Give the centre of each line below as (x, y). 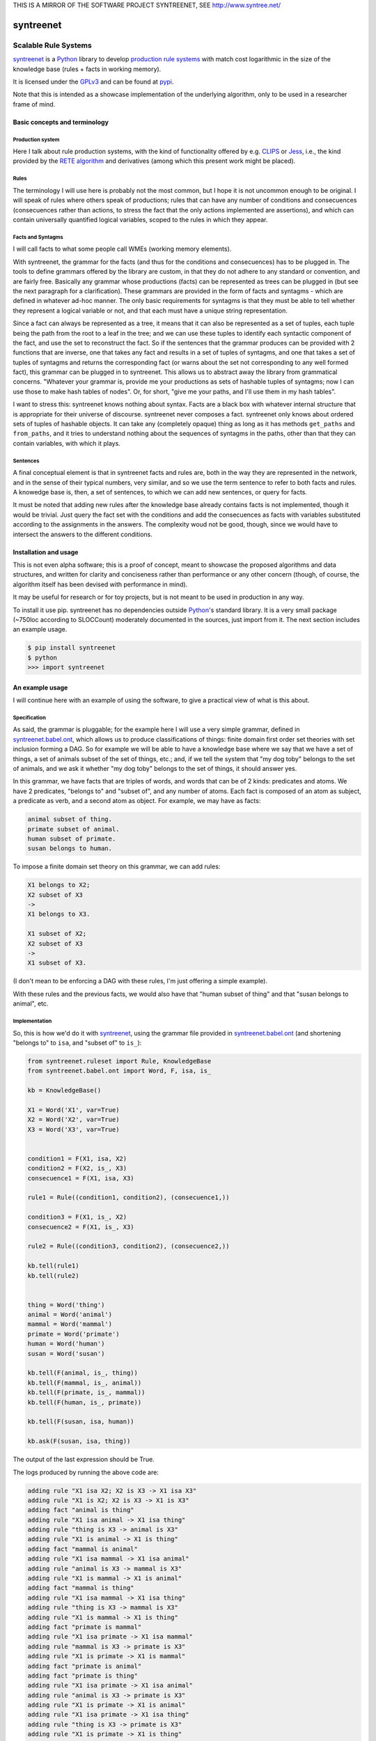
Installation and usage (46, 552)
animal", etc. (31, 1004)
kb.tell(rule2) (53, 1275)
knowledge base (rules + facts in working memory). (87, 69)
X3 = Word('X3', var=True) (73, 1129)
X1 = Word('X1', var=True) (73, 1110)
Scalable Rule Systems (52, 45)
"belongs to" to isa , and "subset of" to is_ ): (77, 1043)
